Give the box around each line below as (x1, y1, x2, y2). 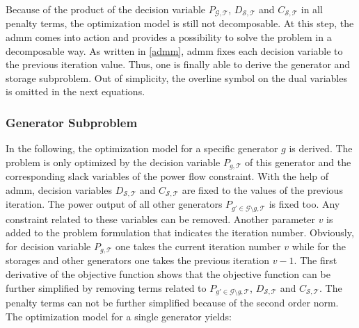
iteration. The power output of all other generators (6, 197, 223, 211)
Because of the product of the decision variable (6, 2, 206, 16)
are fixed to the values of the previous (182, 182, 343, 197)
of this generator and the (245, 154, 351, 169)
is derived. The (289, 141, 353, 156)
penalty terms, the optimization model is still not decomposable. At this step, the (6, 16, 354, 31)
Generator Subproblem (6, 113, 138, 131)
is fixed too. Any (269, 197, 340, 211)
